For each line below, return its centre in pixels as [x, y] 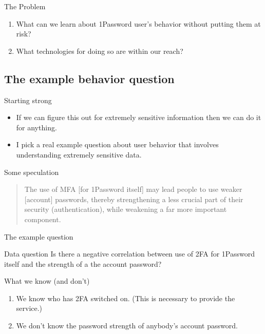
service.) [29, 308]
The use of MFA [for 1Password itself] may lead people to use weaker [133, 189]
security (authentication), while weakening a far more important [126, 209]
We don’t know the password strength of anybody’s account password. [127, 326]
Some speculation [32, 172]
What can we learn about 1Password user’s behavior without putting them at [138, 23]
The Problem [25, 6]
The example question [39, 236]
